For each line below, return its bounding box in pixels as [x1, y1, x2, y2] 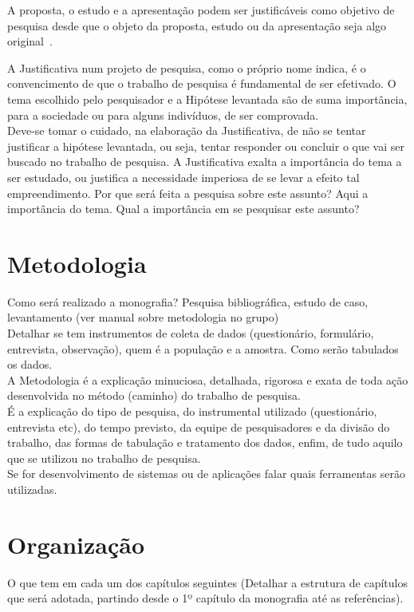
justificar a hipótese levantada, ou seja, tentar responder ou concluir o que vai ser [7, 137, 405, 154]
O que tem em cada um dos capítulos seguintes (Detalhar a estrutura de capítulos [7, 574, 408, 590]
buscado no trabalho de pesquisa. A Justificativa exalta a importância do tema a [7, 153, 402, 170]
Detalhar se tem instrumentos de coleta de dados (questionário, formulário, [7, 325, 374, 342]
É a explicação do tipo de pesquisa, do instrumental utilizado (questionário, [7, 403, 377, 419]
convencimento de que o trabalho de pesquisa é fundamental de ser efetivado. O [7, 75, 396, 92]
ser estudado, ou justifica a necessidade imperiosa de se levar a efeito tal [7, 168, 360, 185]
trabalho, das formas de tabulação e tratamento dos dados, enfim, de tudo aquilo [7, 434, 403, 451]
